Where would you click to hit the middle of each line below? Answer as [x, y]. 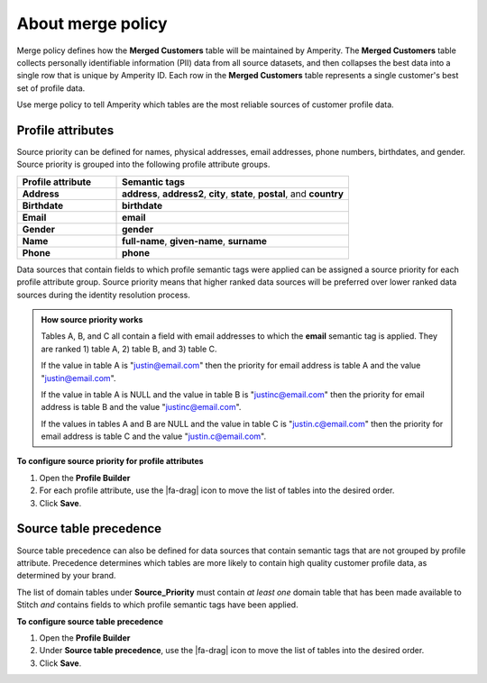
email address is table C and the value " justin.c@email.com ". [153, 436]
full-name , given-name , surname [195, 241]
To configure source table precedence [90, 621]
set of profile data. [51, 88]
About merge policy [92, 23]
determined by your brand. [66, 576]
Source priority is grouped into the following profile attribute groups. [143, 164]
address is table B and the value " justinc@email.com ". [141, 407]
